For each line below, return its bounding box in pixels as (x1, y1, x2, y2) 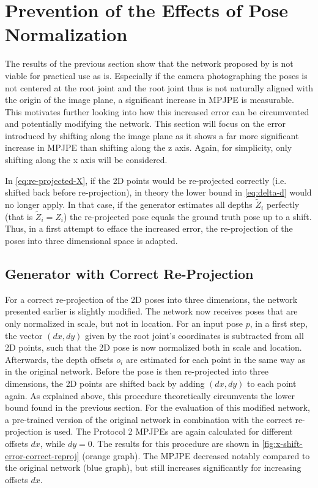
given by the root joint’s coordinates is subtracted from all (84, 329, 304, 341)
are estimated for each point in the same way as (125, 353, 306, 365)
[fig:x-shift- (262, 437, 303, 449)
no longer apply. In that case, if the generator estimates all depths (5, 198, 253, 211)
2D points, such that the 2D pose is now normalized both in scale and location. (5, 341, 302, 354)
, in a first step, (250, 317, 308, 330)
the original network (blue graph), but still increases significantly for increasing (5, 461, 301, 474)
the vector (5, 329, 43, 341)
